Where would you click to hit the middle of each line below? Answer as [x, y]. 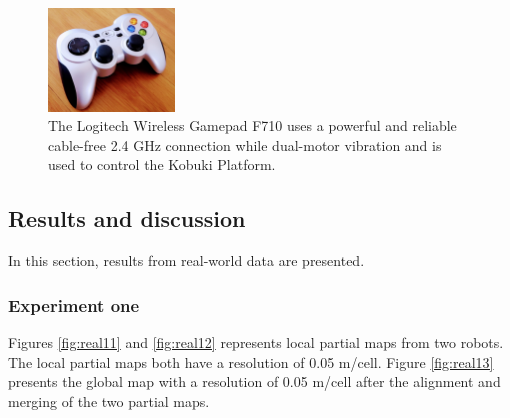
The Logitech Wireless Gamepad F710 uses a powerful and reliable [252, 125]
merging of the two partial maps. [109, 400]
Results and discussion [127, 218]
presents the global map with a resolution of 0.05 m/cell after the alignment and [254, 381]
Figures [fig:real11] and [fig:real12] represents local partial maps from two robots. [256, 342]
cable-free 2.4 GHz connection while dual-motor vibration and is [245, 144]
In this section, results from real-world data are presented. [186, 260]
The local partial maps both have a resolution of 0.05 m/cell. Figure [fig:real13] [251, 361]
